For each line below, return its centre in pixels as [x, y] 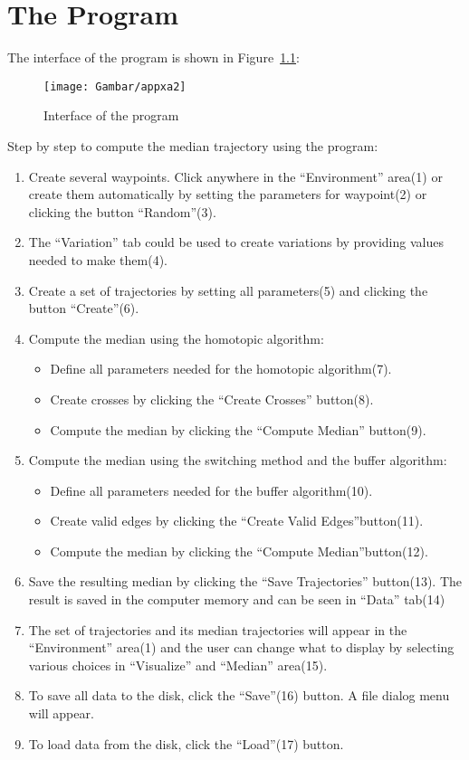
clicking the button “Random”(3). [122, 211]
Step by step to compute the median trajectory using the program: [193, 145]
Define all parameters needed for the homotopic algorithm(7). [221, 369]
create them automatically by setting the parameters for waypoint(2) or [228, 194]
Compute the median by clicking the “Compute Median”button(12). [239, 551]
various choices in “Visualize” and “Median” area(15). [178, 665]
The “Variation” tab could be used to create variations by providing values [236, 242]
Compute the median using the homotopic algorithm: [176, 338]
